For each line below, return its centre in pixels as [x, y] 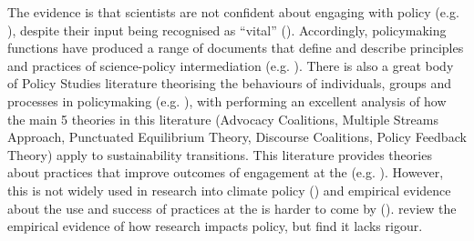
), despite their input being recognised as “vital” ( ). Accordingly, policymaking [227, 30]
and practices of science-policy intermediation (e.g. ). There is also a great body [231, 65]
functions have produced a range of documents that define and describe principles [236, 48]
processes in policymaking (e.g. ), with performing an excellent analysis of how [227, 100]
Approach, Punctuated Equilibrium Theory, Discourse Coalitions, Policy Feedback [237, 137]
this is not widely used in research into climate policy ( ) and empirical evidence [229, 190]
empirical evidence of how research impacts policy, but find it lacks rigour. [215, 226]
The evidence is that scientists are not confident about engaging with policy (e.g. [233, 12]
